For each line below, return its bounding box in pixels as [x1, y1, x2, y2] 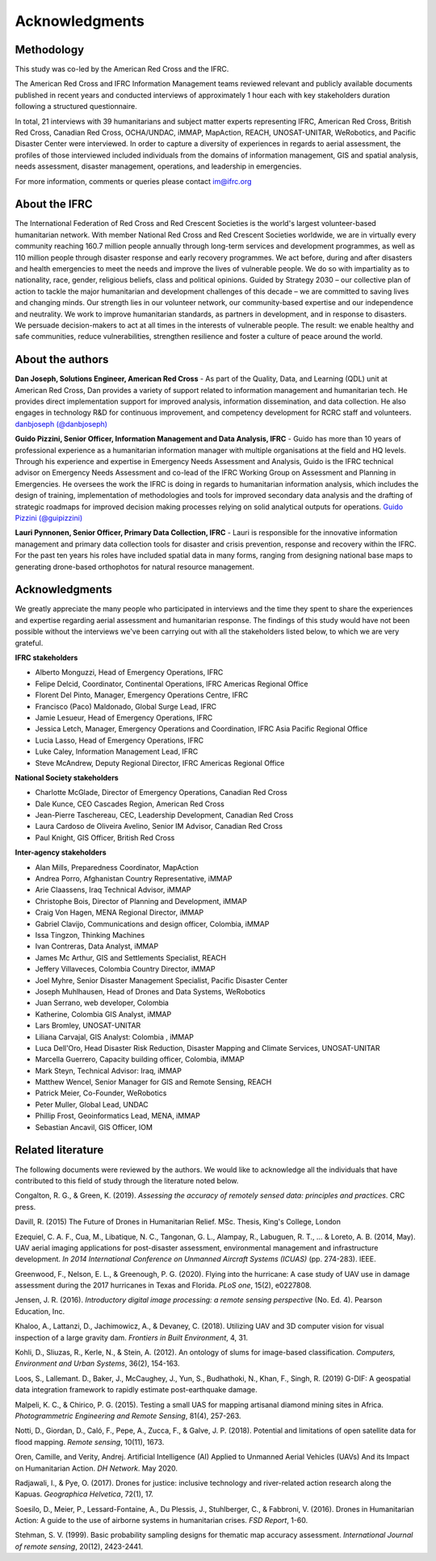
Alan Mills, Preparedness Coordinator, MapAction [35, 862, 199, 872]
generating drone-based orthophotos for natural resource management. [15, 562, 254, 571]
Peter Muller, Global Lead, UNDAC [35, 1099, 149, 1109]
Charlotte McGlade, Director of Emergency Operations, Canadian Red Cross [35, 788, 288, 797]
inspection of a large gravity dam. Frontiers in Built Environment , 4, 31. [15, 1333, 249, 1342]
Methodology [15, 43, 85, 56]
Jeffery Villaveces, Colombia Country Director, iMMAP [35, 965, 216, 974]
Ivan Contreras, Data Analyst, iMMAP [35, 941, 159, 952]
